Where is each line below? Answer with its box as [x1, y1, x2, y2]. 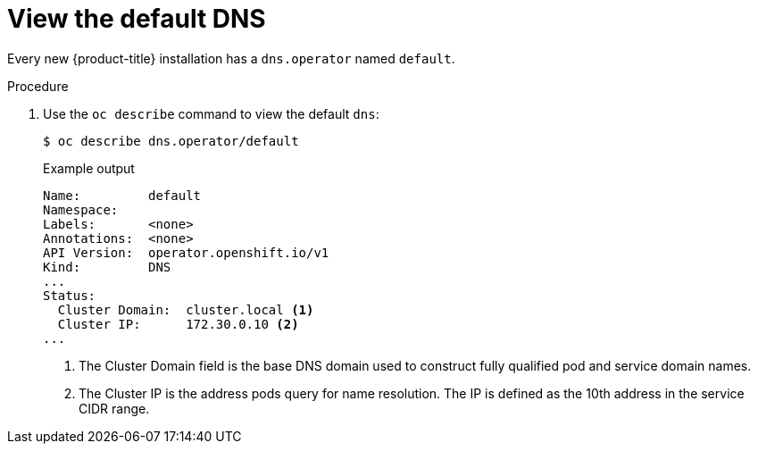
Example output [43, 160, 135, 176]
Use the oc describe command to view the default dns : [43, 105, 379, 121]
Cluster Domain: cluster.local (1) [57, 302, 314, 317]
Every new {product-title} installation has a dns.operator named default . [7, 50, 455, 66]
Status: [43, 288, 96, 303]
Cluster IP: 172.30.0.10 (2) [57, 316, 299, 331]
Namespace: [43, 202, 119, 217]
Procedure [7, 78, 69, 94]
